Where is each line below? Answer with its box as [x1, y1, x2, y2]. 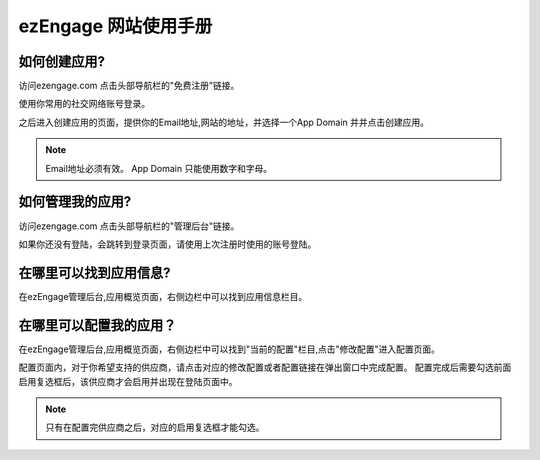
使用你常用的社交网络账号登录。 [18, 98, 150, 110]
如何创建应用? [18, 53, 105, 70]
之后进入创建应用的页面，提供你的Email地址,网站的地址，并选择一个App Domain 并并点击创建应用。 [18, 116, 430, 128]
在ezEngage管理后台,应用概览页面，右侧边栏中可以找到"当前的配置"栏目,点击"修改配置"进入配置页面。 [18, 343, 440, 355]
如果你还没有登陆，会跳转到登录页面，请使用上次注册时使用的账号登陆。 [18, 238, 317, 250]
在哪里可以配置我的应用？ [18, 316, 177, 334]
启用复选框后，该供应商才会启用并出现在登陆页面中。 [18, 375, 238, 387]
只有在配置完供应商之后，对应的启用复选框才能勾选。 [45, 421, 265, 434]
